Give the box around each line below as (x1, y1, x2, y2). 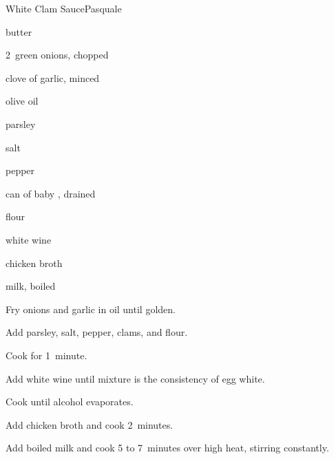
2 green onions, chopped (6, 47, 109, 62)
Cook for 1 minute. (6, 348, 87, 362)
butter (6, 24, 32, 39)
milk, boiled (6, 279, 56, 293)
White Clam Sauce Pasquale (6, 1, 122, 15)
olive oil (6, 94, 39, 108)
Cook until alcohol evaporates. (6, 394, 134, 409)
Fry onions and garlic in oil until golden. (6, 301, 176, 316)
